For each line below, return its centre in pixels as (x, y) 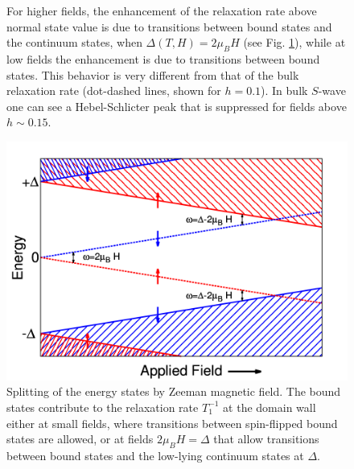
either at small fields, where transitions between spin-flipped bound (172, 423)
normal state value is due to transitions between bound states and (169, 26)
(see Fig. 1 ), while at (294, 42)
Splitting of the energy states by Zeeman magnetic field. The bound (174, 391)
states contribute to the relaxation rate (103, 407)
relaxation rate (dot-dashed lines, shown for (114, 91)
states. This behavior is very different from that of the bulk (153, 74)
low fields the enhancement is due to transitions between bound (163, 58)
